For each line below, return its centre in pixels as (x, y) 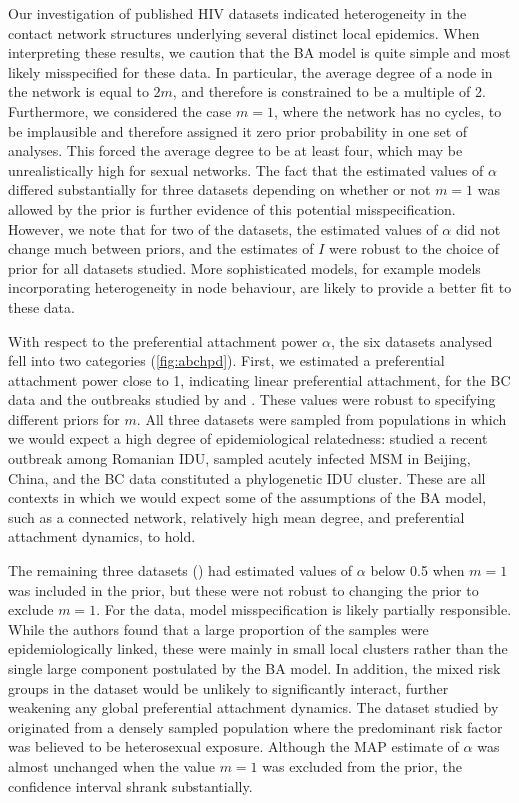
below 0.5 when (417, 570)
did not (478, 228)
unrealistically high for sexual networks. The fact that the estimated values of (246, 169)
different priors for (64, 418)
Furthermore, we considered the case (120, 110)
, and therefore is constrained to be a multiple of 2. (329, 91)
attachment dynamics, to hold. (102, 536)
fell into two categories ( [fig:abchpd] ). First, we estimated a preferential (226, 360)
